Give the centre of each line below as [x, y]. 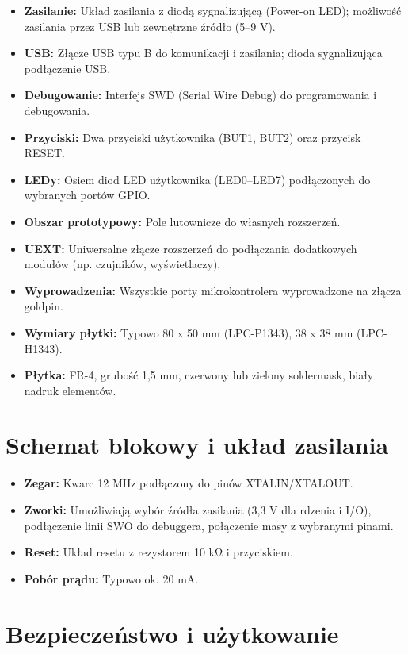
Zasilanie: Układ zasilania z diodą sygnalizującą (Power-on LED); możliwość [213, 10]
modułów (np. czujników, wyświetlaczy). [122, 264]
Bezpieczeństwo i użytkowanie [172, 633]
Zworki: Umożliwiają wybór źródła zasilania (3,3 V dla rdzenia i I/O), [198, 510]
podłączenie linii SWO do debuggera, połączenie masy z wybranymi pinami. [209, 525]
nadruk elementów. [70, 390]
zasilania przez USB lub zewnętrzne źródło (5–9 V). [150, 26]
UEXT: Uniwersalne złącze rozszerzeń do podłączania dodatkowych [191, 248]
